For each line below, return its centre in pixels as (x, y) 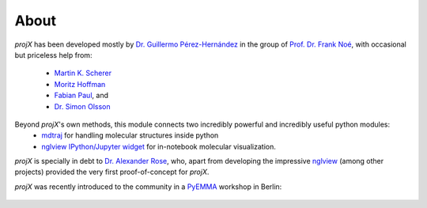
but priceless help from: (53, 55)
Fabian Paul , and (81, 96)
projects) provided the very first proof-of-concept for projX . (112, 172)
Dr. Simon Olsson (82, 106)
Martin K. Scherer (83, 73)
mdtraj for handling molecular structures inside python (130, 135)
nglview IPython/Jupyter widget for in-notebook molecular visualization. (159, 146)
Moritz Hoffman (80, 84)
